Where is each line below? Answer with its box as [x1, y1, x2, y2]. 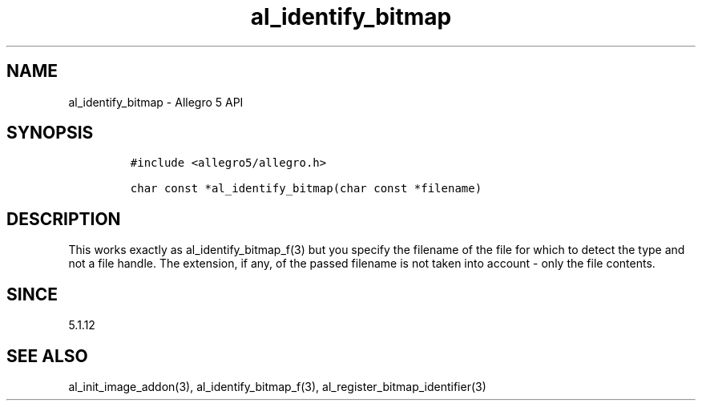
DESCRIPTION [6, 208, 121, 229]
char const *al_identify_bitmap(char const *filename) [130, 182, 482, 195]
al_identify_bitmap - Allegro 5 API [68, 95, 244, 109]
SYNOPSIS [6, 123, 94, 143]
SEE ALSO [6, 345, 88, 366]
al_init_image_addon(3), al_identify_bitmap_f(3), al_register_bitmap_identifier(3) [68, 379, 486, 393]
